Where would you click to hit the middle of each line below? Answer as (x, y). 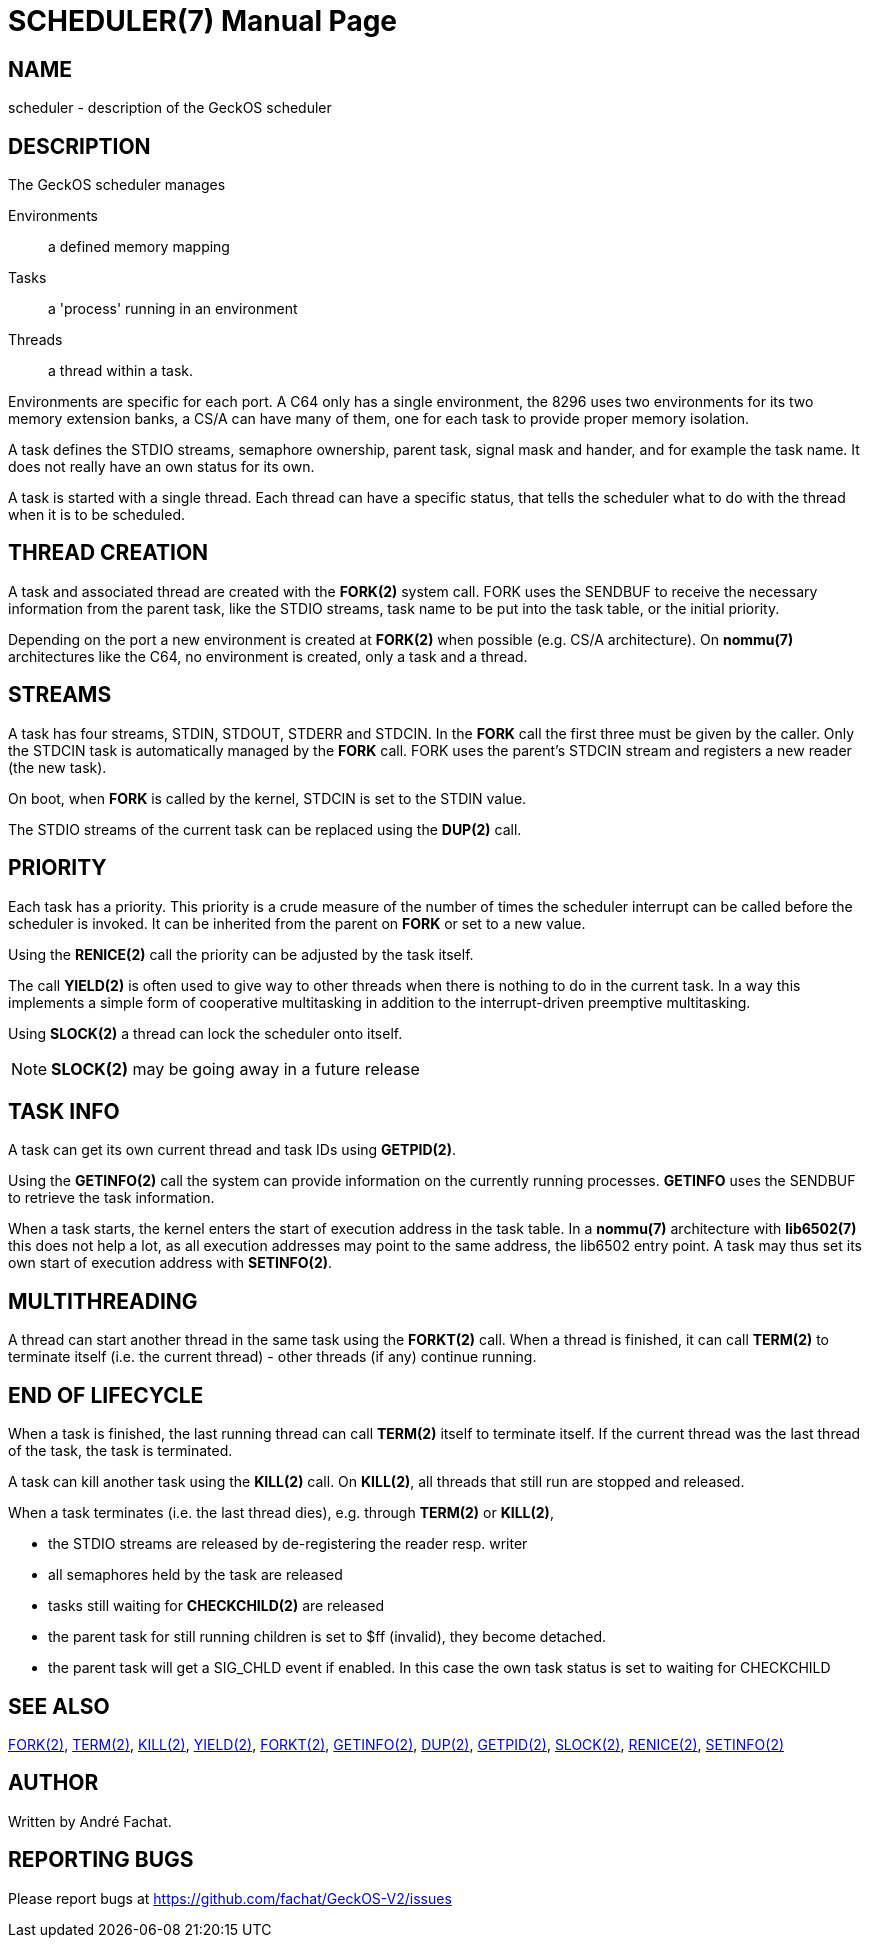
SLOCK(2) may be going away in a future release (235, 1068)
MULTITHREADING (103, 1301)
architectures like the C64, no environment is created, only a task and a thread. (268, 656)
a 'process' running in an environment (173, 309)
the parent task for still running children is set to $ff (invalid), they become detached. (327, 1637)
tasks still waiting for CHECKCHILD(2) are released (216, 1606)
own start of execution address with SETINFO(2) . (170, 1263)
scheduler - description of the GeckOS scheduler (170, 108)
